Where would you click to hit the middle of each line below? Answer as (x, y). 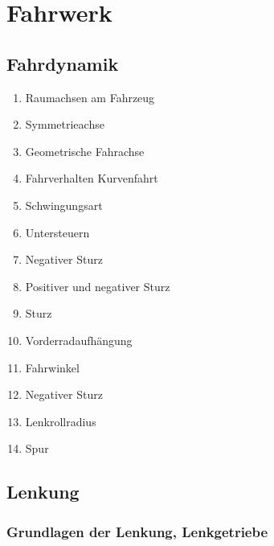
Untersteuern (57, 232)
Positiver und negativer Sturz (98, 286)
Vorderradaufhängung (79, 340)
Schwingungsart (64, 205)
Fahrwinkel (52, 367)
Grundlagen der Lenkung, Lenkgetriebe (137, 531)
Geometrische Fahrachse (85, 151)
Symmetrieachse (65, 124)
